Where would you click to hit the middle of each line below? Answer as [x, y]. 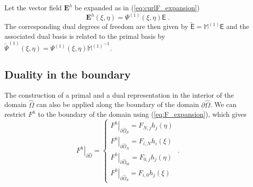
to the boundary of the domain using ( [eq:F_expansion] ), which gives [142, 114]
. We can [223, 104]
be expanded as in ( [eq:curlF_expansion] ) [137, 7]
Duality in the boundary [68, 74]
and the [238, 26]
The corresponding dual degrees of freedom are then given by [96, 26]
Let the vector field [33, 7]
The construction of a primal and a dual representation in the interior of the [119, 94]
